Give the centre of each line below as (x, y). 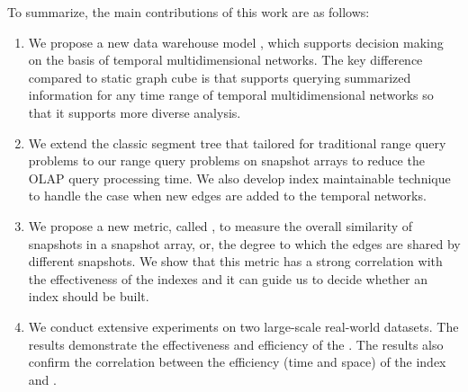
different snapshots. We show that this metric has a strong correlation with (235, 261)
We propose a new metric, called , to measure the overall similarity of (220, 225)
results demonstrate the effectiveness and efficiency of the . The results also (236, 344)
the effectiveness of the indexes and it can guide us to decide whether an (228, 278)
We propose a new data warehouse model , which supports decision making (236, 42)
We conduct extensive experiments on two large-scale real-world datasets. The (243, 326)
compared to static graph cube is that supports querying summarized (220, 77)
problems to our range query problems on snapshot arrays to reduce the (226, 160)
